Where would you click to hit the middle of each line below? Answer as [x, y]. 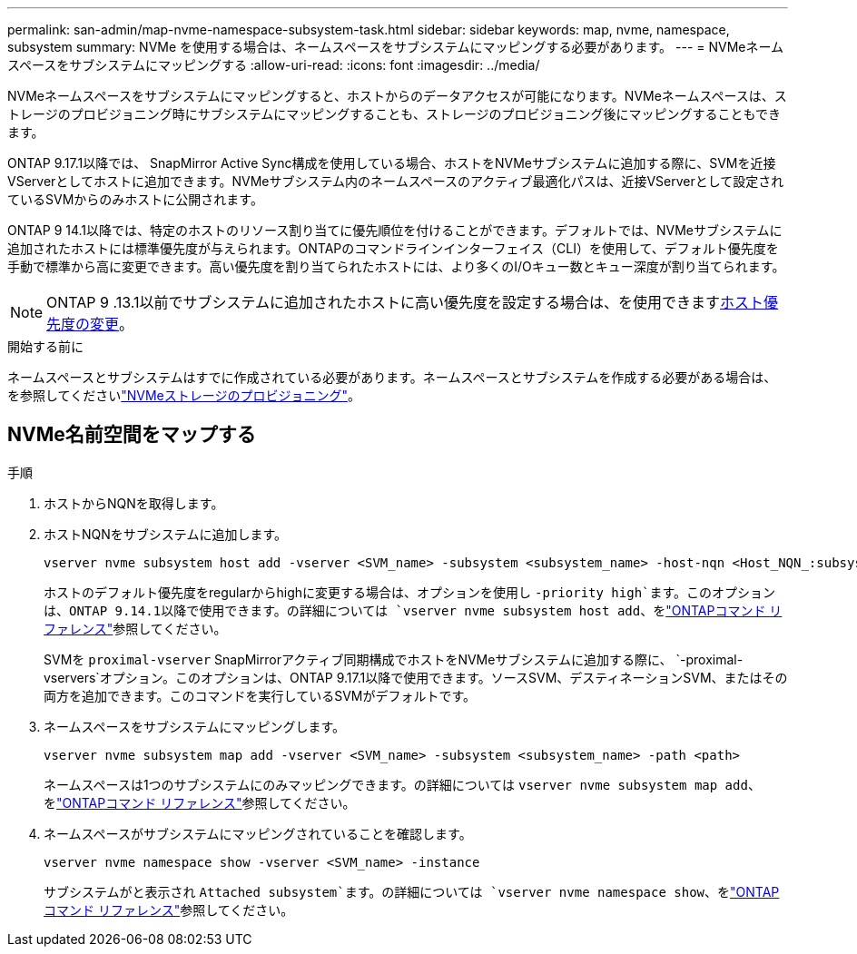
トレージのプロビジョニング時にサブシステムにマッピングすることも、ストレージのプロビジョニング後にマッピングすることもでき [394, 114]
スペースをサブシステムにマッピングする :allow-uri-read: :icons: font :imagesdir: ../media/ [274, 65]
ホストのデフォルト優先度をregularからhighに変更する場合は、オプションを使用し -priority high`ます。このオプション [410, 592]
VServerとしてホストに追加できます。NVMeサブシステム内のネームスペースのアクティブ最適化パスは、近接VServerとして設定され [396, 181]
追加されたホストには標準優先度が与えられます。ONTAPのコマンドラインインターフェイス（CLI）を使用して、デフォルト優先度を [393, 248]
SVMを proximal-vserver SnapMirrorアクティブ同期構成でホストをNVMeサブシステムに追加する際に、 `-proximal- [394, 659]
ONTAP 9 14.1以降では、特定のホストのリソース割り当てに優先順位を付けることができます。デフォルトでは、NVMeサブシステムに [395, 230]
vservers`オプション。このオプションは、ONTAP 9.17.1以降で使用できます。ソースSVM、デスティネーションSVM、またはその [416, 677]
